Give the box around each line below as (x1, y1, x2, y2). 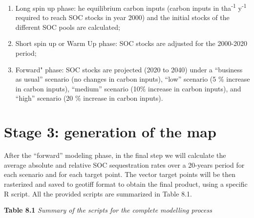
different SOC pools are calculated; (15, 22, 120, 32)
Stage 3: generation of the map (4, 122, 216, 142)
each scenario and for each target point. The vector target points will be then (4, 169, 235, 179)
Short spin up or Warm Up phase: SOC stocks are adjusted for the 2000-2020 (15, 38, 248, 48)
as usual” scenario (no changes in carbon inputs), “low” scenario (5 (15, 74, 216, 84)
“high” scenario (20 (15, 93, 73, 103)
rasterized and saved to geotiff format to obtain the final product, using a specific (4, 178, 248, 189)
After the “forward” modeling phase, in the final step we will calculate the (4, 150, 226, 160)
